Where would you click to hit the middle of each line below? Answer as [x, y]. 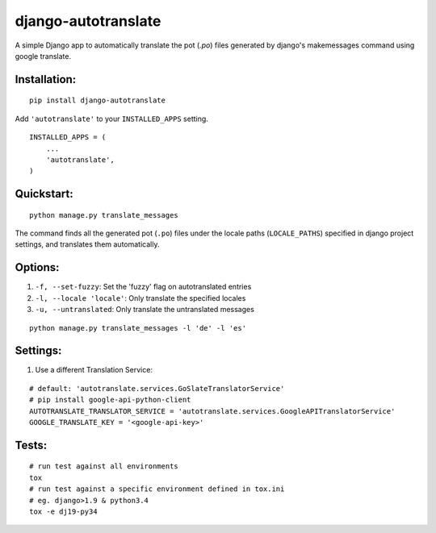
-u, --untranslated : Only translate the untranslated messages [145, 310]
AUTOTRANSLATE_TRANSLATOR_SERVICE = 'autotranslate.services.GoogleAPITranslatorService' [212, 411]
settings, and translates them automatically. [87, 244]
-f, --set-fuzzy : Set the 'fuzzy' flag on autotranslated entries [143, 287]
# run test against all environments [104, 466]
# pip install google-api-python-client [110, 400]
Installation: [46, 79]
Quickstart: [44, 194]
